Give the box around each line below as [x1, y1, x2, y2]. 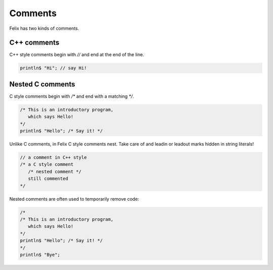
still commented [28, 176, 68, 182]
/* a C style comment [20, 162, 74, 167]
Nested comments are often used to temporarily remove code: [9, 196, 139, 202]
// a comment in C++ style [20, 155, 87, 160]
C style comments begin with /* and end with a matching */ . [9, 93, 134, 99]
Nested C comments [9, 80, 75, 88]
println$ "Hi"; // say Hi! [20, 65, 87, 71]
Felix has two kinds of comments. [9, 25, 79, 31]
